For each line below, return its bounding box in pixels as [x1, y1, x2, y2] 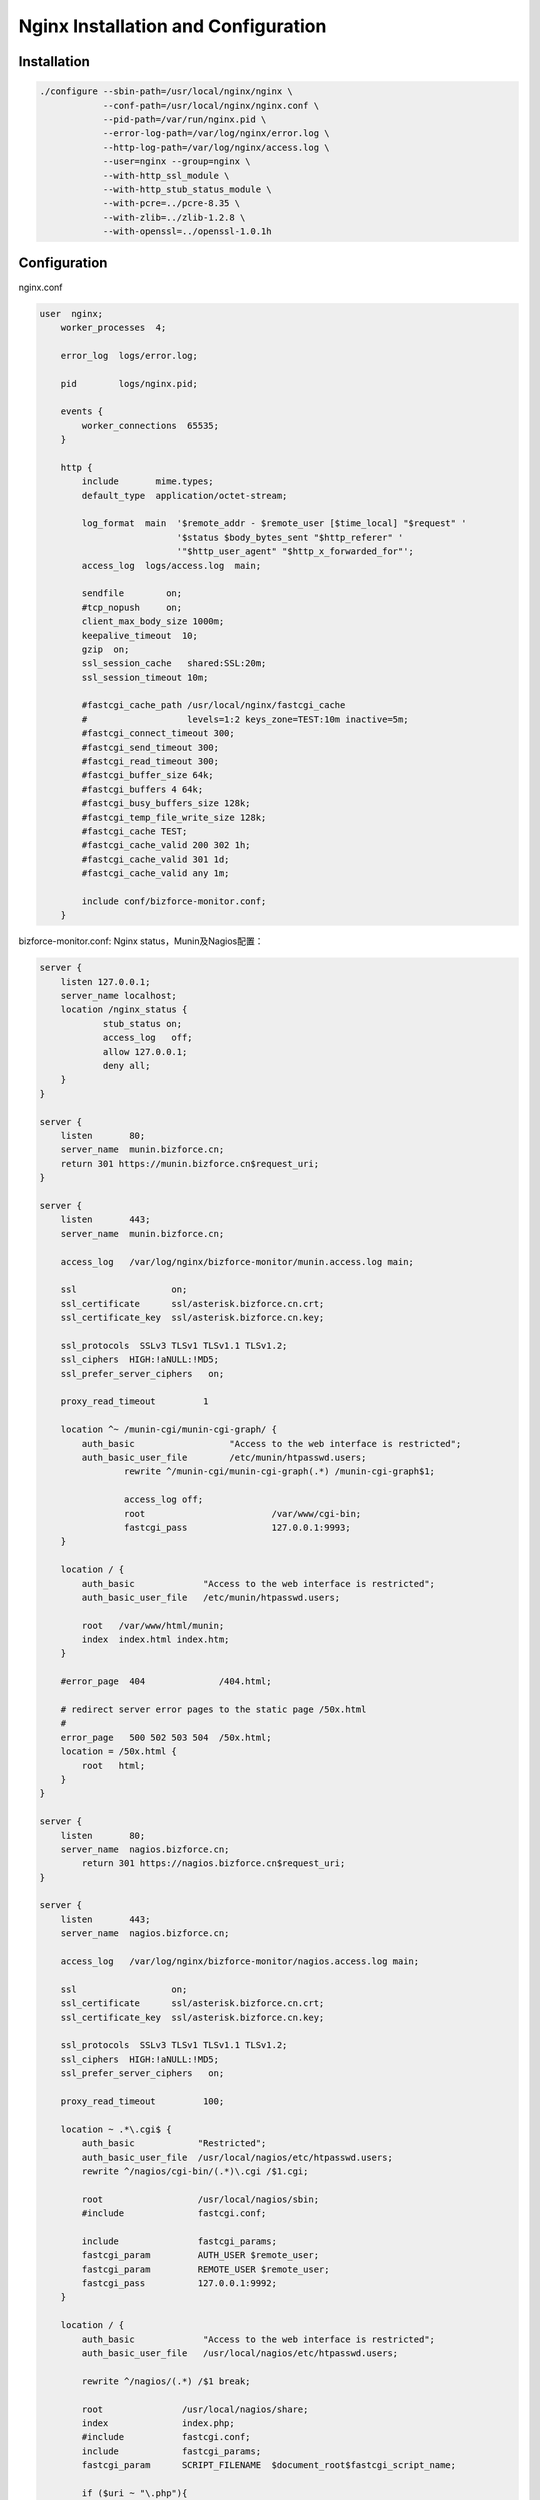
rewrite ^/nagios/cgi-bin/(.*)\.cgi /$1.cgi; [81, 2165, 309, 2177]
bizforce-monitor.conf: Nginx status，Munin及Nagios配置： [18, 935, 264, 947]
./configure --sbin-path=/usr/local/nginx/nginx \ [39, 86, 294, 97]
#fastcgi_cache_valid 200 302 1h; [81, 840, 251, 851]
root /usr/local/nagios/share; [81, 2403, 309, 2415]
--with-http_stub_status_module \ [102, 183, 272, 195]
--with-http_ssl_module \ [102, 170, 230, 181]
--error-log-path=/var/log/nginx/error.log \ [102, 128, 330, 139]
